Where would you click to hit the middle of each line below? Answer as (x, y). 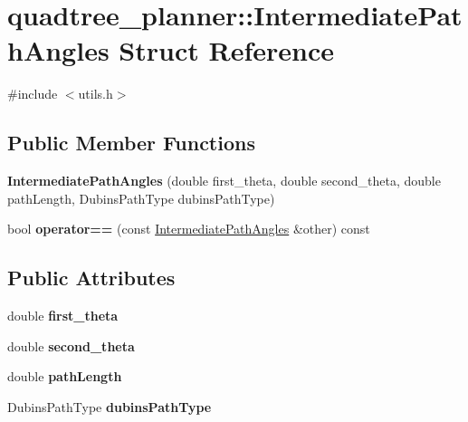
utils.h (96, 94)
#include (33, 94)
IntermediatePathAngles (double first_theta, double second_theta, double (224, 181)
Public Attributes (91, 278)
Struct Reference (226, 50)
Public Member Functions (131, 143)
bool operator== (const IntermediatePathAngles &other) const (189, 229)
